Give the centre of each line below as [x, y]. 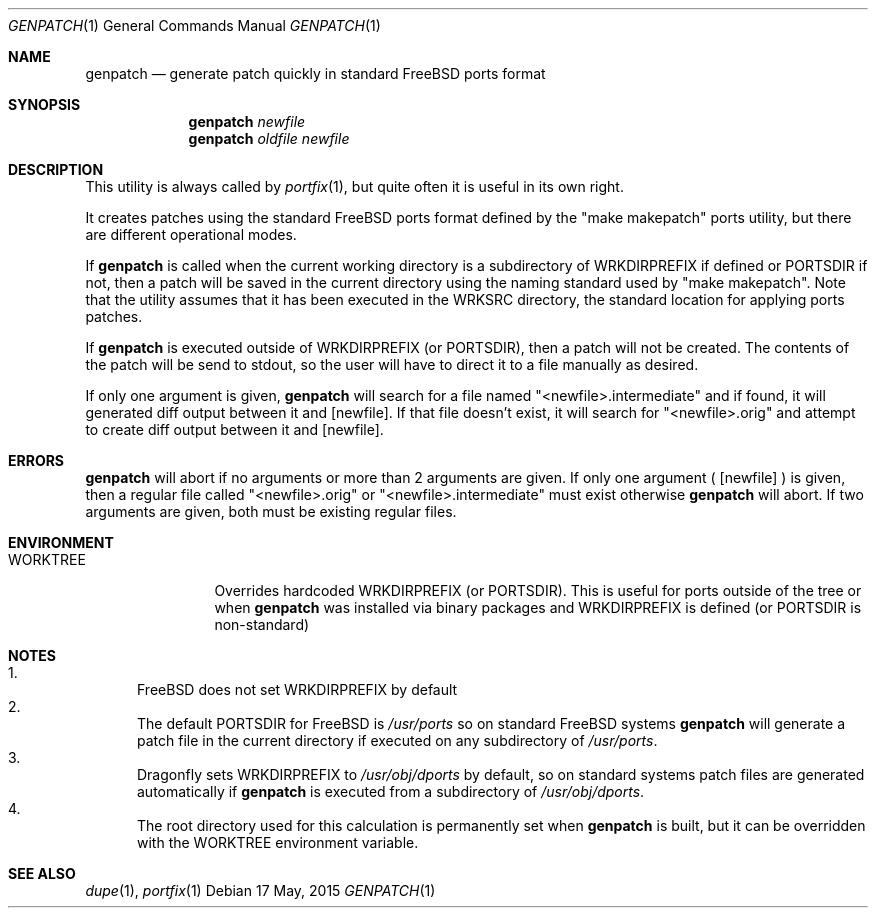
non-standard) [262, 624]
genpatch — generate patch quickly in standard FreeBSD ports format [315, 73]
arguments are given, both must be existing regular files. [271, 511]
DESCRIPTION [56, 169]
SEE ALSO [42, 873]
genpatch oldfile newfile [269, 138]
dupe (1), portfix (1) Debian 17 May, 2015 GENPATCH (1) [260, 890]
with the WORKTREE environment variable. [278, 842]
